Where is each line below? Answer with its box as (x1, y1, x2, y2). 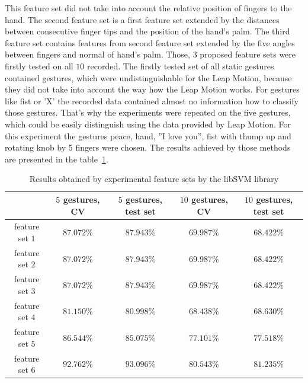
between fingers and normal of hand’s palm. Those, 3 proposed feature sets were (5, 48, 296, 60)
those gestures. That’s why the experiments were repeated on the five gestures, (5, 106, 291, 119)
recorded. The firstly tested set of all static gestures (87, 59, 274, 72)
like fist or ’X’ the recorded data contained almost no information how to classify (5, 94, 299, 107)
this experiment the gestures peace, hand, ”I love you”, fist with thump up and (5, 129, 291, 142)
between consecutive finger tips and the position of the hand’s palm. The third (5, 25, 290, 37)
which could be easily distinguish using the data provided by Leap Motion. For (5, 117, 291, 130)
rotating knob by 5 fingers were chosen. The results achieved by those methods (5, 141, 291, 154)
